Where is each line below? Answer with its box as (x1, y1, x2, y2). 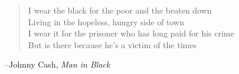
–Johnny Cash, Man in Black (5, 58, 110, 70)
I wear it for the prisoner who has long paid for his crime (28, 27, 234, 39)
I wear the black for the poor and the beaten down (28, 4, 212, 16)
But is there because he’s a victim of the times (28, 38, 197, 51)
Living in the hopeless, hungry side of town (28, 15, 184, 28)
